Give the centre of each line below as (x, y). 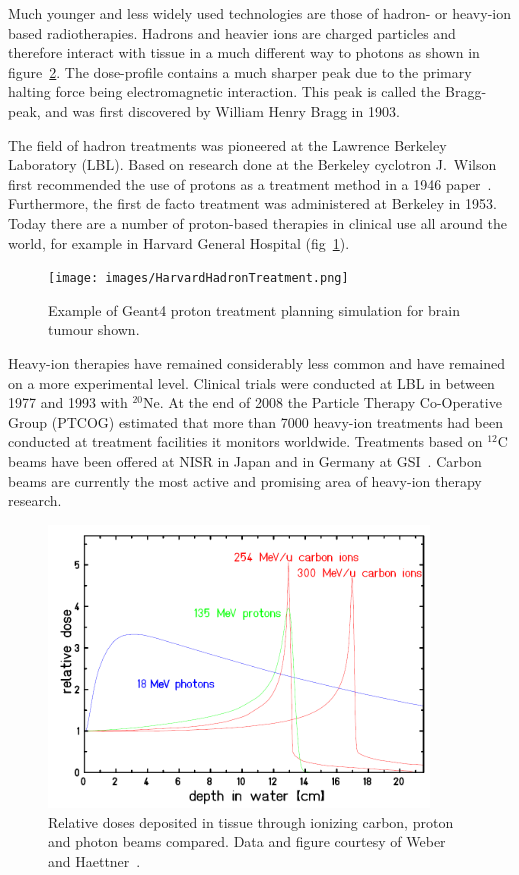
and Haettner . (94, 861)
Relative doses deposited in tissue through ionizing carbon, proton (251, 821)
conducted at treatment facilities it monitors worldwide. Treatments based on (245, 441)
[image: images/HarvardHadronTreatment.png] (198, 278)
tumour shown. (94, 329)
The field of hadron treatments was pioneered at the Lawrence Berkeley (227, 144)
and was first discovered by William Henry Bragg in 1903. (222, 110)
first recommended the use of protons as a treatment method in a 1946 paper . (250, 183)
